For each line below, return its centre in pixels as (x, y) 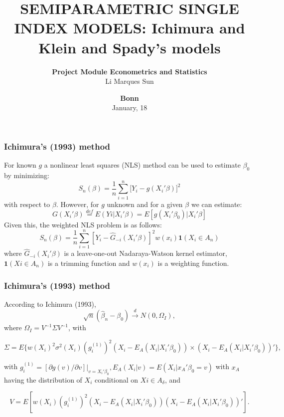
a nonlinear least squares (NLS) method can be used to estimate (142, 165)
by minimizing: (27, 175)
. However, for (77, 204)
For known (20, 165)
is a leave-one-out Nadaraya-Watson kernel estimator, (145, 253)
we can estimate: (216, 204)
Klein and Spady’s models (130, 47)
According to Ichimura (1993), (50, 304)
